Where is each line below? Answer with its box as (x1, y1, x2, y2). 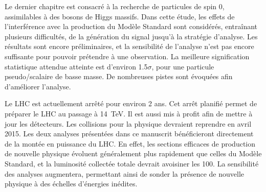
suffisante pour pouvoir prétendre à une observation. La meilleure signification (5, 51, 250, 61)
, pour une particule (151, 61, 214, 71)
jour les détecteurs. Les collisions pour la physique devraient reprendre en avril (5, 118, 252, 129)
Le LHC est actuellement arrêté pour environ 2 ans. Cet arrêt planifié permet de (5, 98, 257, 109)
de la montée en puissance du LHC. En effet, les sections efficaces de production (5, 138, 256, 149)
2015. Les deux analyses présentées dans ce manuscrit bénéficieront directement (5, 128, 254, 139)
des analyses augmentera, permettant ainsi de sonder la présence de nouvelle (5, 168, 245, 179)
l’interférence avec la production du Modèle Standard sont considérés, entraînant (5, 21, 258, 32)
